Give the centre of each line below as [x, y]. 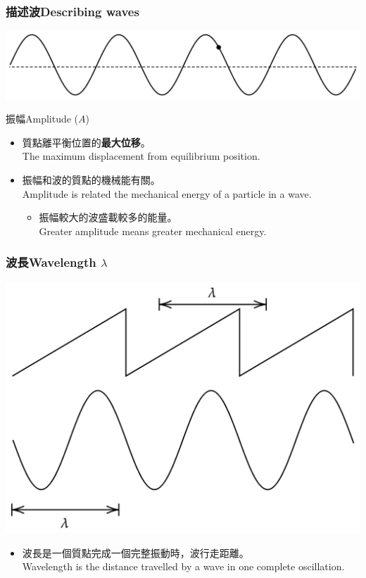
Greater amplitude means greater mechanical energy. [153, 231]
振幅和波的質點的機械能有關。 [91, 180]
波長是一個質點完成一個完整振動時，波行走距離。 [135, 552]
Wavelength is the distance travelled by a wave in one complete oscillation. [183, 566]
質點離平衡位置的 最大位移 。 [86, 142]
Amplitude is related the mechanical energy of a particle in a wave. [167, 193]
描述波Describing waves [72, 11]
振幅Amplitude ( [42, 119]
